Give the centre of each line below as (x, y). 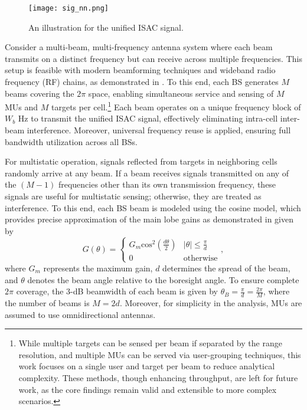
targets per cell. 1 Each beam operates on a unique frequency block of (176, 106)
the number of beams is (47, 302)
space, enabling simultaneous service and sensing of (181, 93)
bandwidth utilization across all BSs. (71, 141)
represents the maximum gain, (98, 268)
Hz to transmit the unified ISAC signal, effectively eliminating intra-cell (148, 118)
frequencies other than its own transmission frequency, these (167, 184)
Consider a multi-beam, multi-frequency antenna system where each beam (139, 47)
